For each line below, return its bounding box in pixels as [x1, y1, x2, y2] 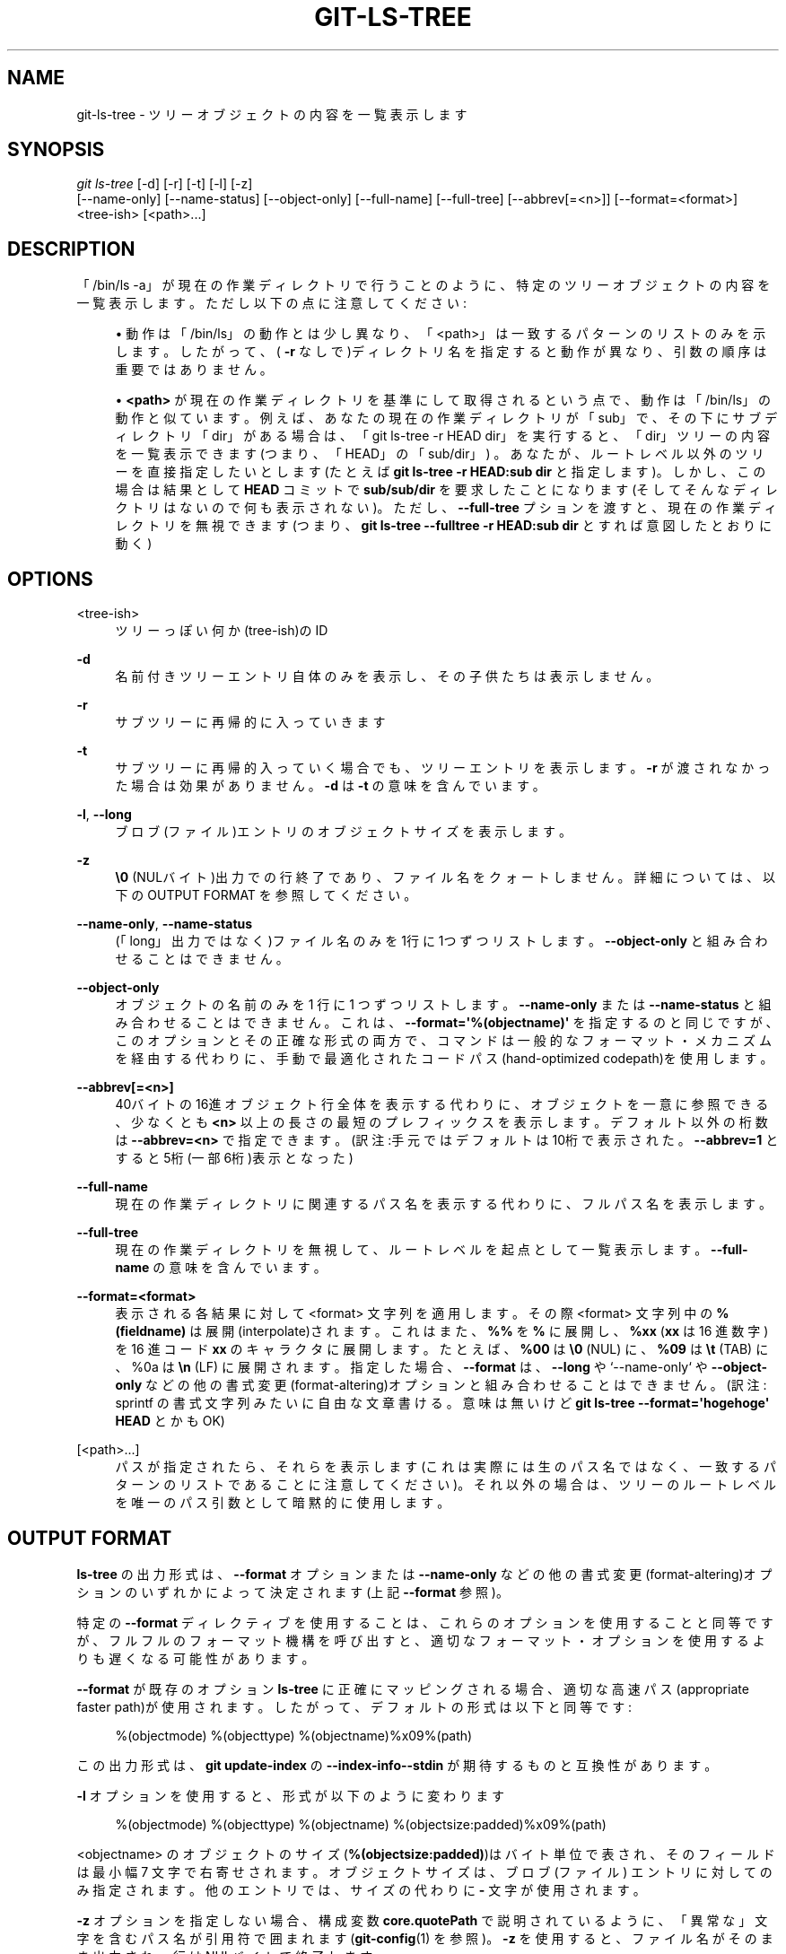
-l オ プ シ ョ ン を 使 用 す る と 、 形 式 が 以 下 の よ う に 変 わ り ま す [76, 1787, 505, 1803]
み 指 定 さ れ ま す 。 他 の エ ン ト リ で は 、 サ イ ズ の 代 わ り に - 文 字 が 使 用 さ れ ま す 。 [76, 1881, 646, 1897]
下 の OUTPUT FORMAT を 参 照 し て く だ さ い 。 [115, 887, 417, 903]
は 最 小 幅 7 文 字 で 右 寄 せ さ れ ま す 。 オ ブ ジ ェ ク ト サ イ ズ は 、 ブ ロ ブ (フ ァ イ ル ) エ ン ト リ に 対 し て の [76, 1863, 773, 1880]
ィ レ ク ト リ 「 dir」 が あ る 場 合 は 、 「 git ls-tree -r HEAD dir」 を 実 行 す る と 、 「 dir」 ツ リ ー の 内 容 [115, 428, 770, 444]
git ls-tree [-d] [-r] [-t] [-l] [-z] [76, 176, 253, 192]
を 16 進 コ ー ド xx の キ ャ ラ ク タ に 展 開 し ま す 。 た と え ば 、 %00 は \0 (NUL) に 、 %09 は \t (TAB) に [115, 1341, 769, 1357]
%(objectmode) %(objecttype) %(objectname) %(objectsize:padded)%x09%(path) [115, 1816, 607, 1832]
